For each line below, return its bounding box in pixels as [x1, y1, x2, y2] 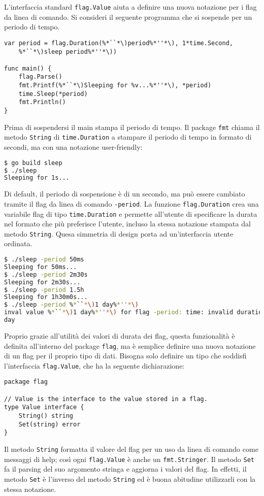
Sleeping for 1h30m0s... [4, 293, 88, 301]
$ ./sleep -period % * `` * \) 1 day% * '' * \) [4, 301, 139, 309]
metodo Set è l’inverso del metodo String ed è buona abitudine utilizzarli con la [4, 473, 256, 484]
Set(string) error [18, 420, 81, 428]
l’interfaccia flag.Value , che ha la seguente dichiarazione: [4, 360, 185, 371]
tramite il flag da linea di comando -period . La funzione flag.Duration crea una [4, 198, 259, 209]
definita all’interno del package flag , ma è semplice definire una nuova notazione [4, 340, 256, 351]
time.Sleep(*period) [18, 90, 88, 97]
